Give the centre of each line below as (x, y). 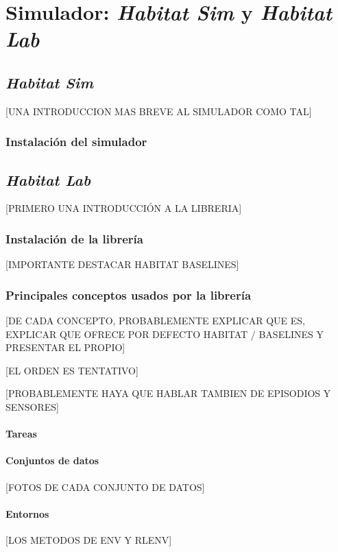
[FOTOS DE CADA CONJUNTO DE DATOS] (105, 487)
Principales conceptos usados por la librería (129, 295)
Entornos (27, 513)
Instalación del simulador (76, 142)
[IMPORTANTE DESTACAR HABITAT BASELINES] (122, 264)
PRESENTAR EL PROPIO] (65, 347)
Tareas (21, 434)
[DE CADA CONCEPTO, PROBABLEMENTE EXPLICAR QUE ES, (155, 321)
